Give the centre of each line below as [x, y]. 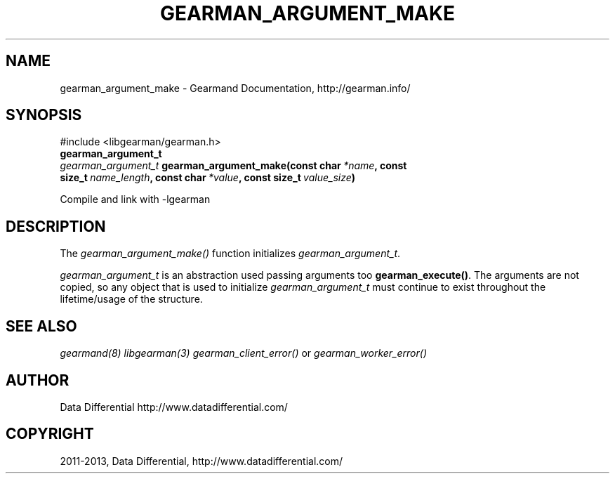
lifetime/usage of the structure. [131, 299]
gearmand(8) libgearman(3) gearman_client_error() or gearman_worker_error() [243, 353]
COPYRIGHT [50, 434]
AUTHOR [38, 380]
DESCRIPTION [56, 226]
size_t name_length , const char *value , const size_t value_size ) [208, 178]
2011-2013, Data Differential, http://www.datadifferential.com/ [201, 461]
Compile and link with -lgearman [135, 199]
